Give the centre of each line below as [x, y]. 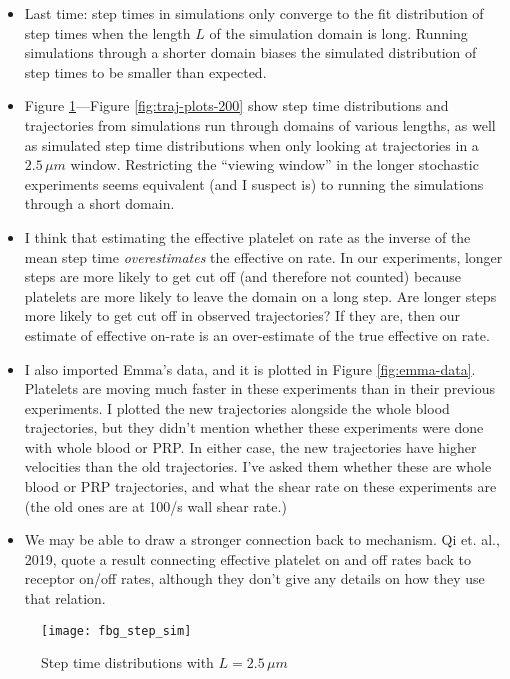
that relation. [65, 598]
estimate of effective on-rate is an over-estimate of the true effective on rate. [257, 334]
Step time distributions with [127, 662]
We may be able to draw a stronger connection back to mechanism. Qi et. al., [262, 539]
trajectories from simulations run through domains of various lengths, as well [260, 124]
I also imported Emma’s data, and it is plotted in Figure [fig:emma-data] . [250, 368]
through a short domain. [99, 203]
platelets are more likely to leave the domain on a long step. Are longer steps [260, 295]
